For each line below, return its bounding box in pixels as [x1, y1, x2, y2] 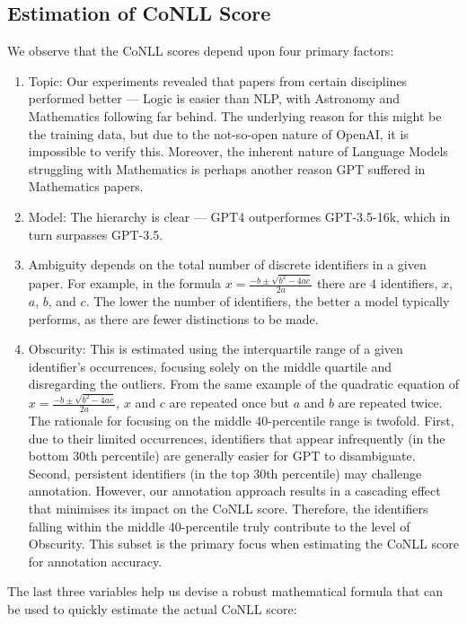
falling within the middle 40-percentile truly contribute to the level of [28, 516, 410, 535]
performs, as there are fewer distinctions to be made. [28, 309, 319, 328]
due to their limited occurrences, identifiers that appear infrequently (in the [28, 428, 445, 447]
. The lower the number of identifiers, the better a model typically [85, 291, 450, 310]
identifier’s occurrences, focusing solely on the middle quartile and [28, 356, 392, 375]
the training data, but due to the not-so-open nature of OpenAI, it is [28, 124, 409, 143]
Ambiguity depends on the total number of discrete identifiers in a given [28, 255, 427, 274]
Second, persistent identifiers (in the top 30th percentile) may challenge [28, 463, 422, 482]
